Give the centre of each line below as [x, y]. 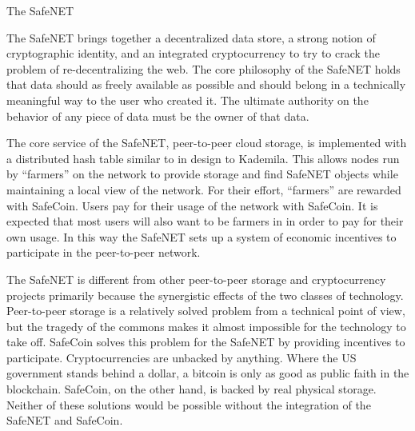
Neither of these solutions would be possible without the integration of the [189, 404]
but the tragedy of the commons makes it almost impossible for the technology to [206, 326]
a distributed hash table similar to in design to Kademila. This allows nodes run [203, 158]
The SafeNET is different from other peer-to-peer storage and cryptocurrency [196, 279]
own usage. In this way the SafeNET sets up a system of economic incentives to [202, 236]
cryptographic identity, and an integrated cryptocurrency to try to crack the [194, 53]
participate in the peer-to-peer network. [104, 252]
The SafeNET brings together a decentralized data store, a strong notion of [191, 37]
